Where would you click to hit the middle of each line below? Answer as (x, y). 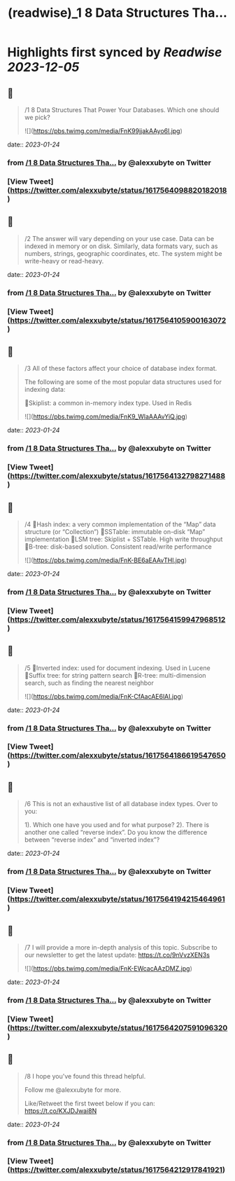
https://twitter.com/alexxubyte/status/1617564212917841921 (116, 1170)
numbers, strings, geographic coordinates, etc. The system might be (123, 253)
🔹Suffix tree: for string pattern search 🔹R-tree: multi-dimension (115, 675)
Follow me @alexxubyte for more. (72, 1090)
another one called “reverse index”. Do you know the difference (116, 833)
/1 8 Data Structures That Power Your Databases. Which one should (122, 110)
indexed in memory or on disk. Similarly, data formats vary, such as (121, 246)
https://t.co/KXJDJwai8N (60, 1111)
